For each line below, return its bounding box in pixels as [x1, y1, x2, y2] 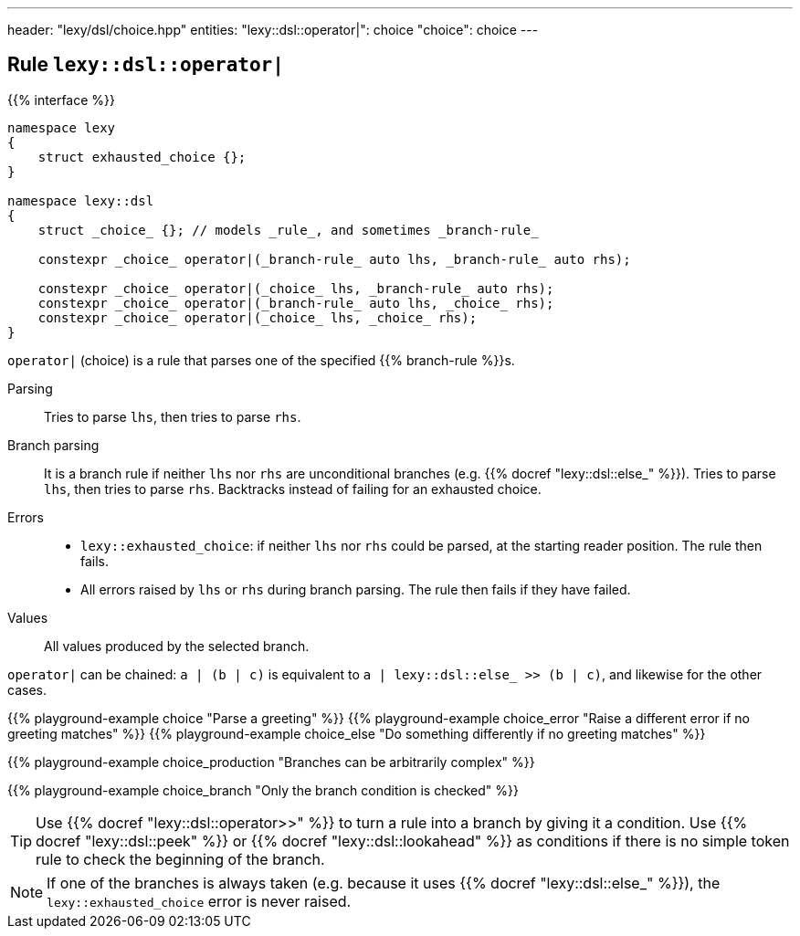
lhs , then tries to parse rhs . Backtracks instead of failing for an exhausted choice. [44, 480, 542, 497]
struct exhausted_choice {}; [37, 149, 247, 164]
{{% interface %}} [7, 91, 115, 108]
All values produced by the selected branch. [44, 637, 310, 654]
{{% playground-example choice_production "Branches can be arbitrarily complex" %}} [7, 753, 535, 770]
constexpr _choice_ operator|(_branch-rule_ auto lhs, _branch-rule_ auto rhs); [37, 251, 631, 267]
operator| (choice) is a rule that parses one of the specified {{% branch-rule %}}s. [7, 352, 515, 368]
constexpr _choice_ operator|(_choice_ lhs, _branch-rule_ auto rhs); [37, 280, 554, 296]
